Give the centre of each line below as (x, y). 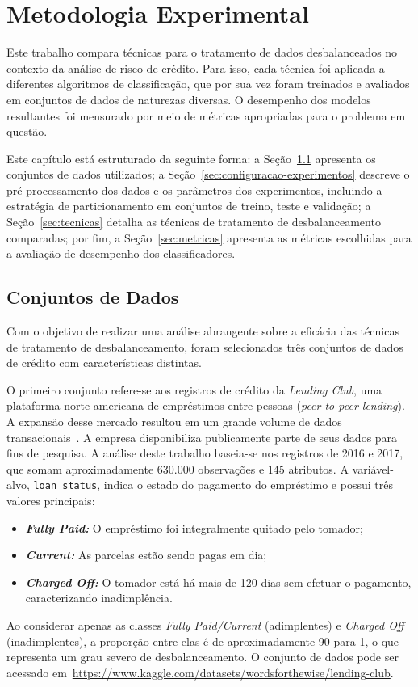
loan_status (65, 486)
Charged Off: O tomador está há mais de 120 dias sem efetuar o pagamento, (218, 582)
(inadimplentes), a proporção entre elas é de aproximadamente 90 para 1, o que (203, 641)
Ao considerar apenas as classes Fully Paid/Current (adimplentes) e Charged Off (205, 625)
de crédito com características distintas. (104, 362)
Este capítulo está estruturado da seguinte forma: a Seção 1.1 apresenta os (191, 158)
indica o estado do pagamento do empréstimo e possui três (248, 485)
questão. (27, 131)
